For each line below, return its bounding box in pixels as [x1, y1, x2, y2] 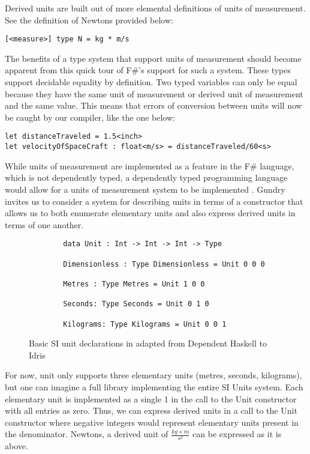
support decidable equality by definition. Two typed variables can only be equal [5, 76, 297, 88]
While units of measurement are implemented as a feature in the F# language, [5, 159, 294, 172]
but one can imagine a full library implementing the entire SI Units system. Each [5, 380, 303, 393]
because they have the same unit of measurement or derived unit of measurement [5, 87, 303, 100]
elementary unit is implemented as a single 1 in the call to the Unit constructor [5, 392, 297, 405]
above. [5, 440, 28, 452]
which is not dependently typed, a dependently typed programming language [5, 171, 288, 184]
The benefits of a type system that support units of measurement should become [5, 52, 302, 64]
